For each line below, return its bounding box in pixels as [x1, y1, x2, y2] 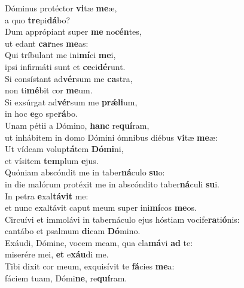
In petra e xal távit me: [5, 189, 89, 202]
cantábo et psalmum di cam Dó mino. [5, 225, 141, 237]
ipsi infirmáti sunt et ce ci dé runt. [5, 60, 126, 72]
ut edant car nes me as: [5, 37, 89, 49]
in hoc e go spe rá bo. [5, 107, 78, 120]
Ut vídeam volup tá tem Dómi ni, [5, 143, 124, 155]
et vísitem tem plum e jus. [5, 154, 99, 166]
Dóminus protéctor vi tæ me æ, [5, 2, 117, 14]
